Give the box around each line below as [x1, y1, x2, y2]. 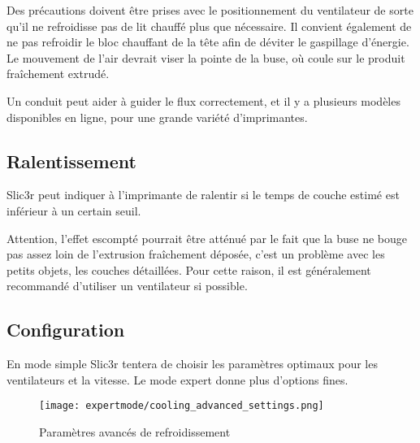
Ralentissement [6, 148, 136, 173]
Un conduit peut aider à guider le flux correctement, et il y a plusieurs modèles [6, 92, 401, 109]
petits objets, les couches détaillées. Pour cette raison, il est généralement [6, 261, 371, 278]
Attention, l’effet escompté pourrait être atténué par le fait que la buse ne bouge [6, 229, 408, 246]
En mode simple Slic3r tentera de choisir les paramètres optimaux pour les [6, 355, 378, 372]
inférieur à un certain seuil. [6, 202, 141, 219]
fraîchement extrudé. [6, 65, 110, 82]
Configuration [6, 317, 125, 342]
